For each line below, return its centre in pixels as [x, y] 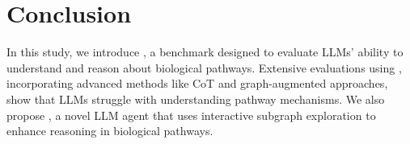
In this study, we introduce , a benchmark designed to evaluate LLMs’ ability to [205, 52]
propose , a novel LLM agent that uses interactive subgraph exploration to [191, 115]
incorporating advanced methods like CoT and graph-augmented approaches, [197, 83]
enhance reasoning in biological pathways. [110, 131]
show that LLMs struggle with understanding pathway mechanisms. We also [196, 99]
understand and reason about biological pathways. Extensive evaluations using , [204, 67]
